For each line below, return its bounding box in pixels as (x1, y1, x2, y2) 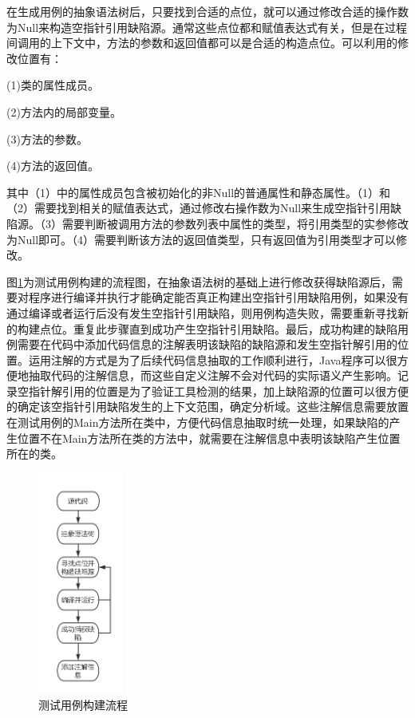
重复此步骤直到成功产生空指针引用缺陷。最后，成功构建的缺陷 (73, 320, 397, 337)
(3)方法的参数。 (6, 130, 88, 147)
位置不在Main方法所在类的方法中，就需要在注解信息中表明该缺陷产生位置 (17, 429, 401, 446)
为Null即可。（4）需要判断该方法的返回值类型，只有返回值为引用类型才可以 (6, 231, 397, 247)
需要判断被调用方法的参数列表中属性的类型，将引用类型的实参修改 (61, 215, 409, 231)
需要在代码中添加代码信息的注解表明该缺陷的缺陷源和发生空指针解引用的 (17, 336, 397, 353)
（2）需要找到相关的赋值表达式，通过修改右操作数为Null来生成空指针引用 (6, 199, 391, 216)
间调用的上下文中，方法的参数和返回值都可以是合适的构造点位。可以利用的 (6, 34, 397, 51)
